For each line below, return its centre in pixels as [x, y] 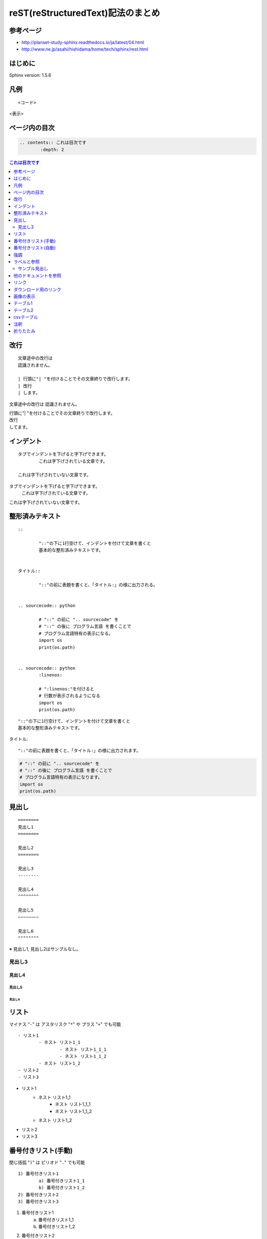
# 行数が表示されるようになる [70, 696]
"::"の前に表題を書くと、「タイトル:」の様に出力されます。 [79, 750]
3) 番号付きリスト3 [38, 1201]
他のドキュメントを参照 [37, 276]
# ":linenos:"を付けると [67, 689]
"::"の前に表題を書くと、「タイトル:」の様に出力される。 [98, 585]
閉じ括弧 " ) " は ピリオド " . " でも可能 [47, 1162]
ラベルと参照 [26, 262]
